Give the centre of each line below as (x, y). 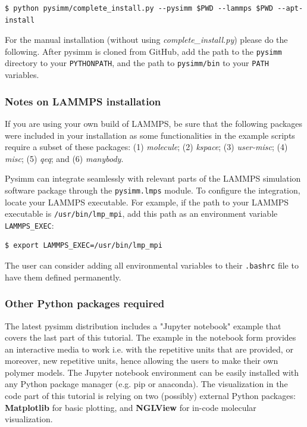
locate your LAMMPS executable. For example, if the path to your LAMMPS (147, 202)
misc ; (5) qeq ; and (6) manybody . (64, 158)
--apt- (290, 8)
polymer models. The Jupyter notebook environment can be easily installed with (152, 372)
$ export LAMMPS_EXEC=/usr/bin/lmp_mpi (84, 246)
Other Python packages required (85, 303)
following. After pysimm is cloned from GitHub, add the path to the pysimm (143, 51)
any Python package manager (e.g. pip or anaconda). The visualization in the (146, 384)
